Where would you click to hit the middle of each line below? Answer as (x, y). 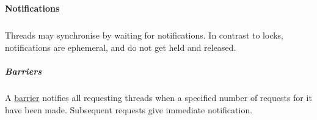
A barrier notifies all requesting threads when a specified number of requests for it (158, 98)
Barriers (24, 71)
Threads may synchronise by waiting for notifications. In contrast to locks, (144, 35)
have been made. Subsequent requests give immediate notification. (129, 109)
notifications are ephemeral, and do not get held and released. (121, 47)
